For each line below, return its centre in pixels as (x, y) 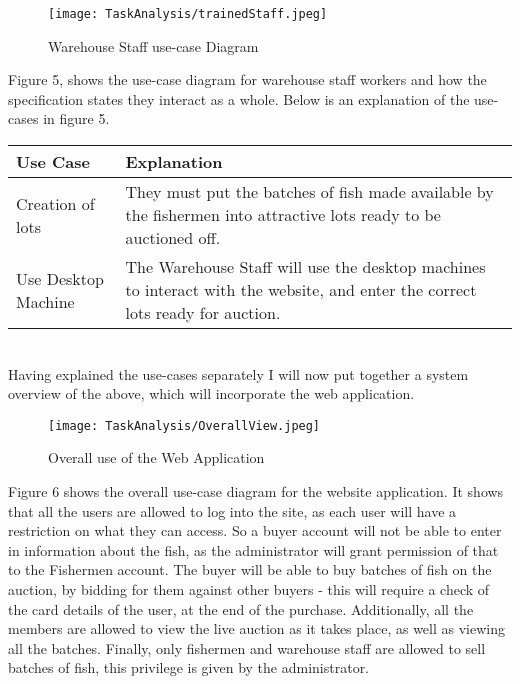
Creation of (55, 203)
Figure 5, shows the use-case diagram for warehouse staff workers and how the (247, 79)
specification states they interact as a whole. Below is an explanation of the (239, 98)
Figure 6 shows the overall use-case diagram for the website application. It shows (256, 491)
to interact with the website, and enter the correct (301, 290)
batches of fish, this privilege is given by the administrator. (189, 667)
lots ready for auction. (203, 313)
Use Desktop (60, 278)
